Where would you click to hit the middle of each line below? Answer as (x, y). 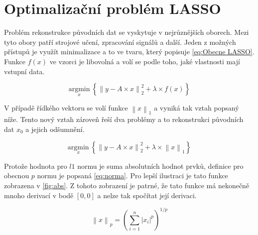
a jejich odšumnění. (55, 129)
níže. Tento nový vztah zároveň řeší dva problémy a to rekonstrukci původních (124, 119)
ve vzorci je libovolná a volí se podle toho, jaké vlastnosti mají (145, 61)
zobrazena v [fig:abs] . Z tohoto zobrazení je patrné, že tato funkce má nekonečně (127, 185)
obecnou (17, 176)
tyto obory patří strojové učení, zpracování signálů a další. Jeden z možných (120, 42)
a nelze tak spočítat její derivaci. (147, 195)
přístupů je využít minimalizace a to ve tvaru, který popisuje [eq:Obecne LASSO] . (129, 52)
